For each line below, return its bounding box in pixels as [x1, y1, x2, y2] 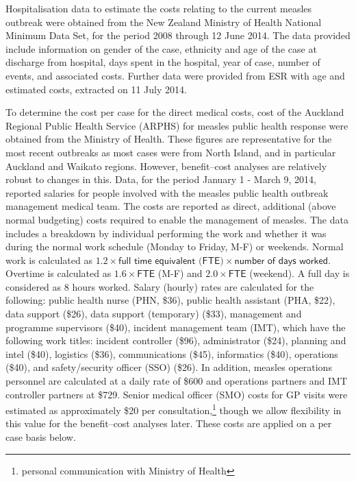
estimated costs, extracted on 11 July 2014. [5, 82, 187, 96]
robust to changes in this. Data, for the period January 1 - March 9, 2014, [5, 172, 316, 186]
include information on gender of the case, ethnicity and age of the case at [5, 41, 317, 56]
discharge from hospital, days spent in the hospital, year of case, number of [5, 55, 320, 69]
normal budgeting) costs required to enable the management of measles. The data [5, 212, 348, 226]
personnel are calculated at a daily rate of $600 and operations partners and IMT [5, 374, 348, 388]
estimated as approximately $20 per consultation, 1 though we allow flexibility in [5, 401, 342, 417]
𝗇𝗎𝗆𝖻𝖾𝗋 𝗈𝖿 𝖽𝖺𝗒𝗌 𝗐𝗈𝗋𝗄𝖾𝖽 [234, 256, 328, 266]
